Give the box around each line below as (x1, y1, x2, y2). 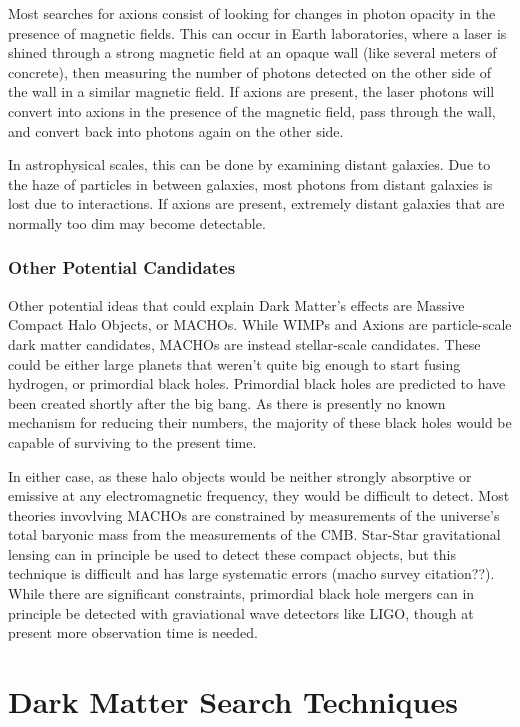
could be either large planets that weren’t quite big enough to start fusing (8, 353, 461, 374)
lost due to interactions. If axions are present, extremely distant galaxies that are (8, 193, 505, 214)
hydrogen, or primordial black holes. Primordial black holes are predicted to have (8, 373, 506, 394)
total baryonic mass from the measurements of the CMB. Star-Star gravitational (8, 524, 501, 545)
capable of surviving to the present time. (8, 431, 257, 452)
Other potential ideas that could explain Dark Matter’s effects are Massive (8, 294, 465, 315)
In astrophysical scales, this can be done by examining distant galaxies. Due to (8, 154, 491, 175)
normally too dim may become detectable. (8, 212, 266, 233)
